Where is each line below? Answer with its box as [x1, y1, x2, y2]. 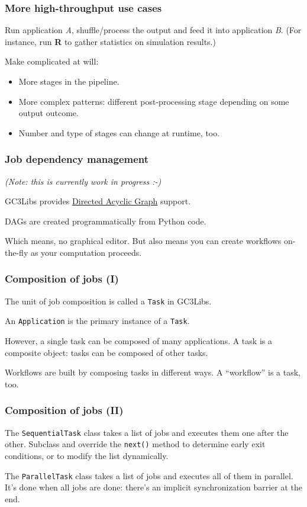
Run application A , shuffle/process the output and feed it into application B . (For [5, 24, 302, 36]
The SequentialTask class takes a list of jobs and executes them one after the [5, 426, 289, 438]
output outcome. [18, 107, 79, 119]
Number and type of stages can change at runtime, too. [18, 126, 220, 139]
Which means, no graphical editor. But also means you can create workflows [5, 235, 282, 247]
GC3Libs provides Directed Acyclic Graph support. [5, 195, 191, 207]
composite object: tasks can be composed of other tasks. [5, 346, 208, 358]
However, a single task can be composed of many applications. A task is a [5, 335, 272, 347]
